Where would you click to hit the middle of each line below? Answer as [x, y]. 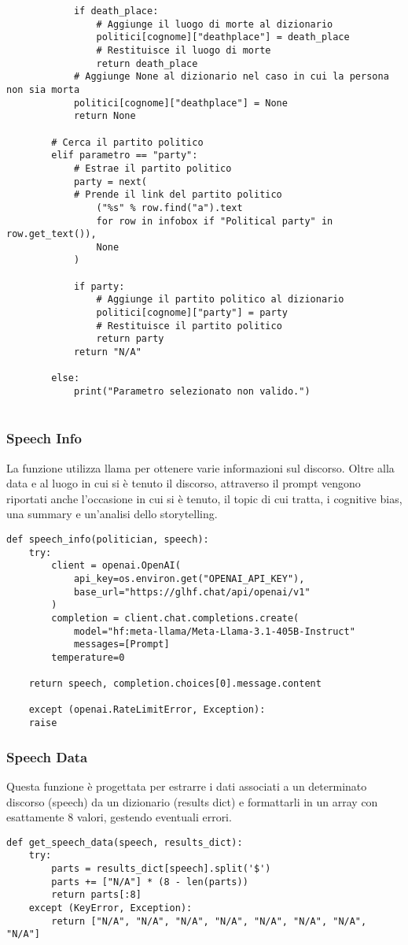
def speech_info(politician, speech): [108, 539]
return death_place [147, 63]
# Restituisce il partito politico [189, 326]
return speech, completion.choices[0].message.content [175, 684]
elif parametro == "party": [125, 156]
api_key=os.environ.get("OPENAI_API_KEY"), [189, 578]
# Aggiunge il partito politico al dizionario [220, 300]
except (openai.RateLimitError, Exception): [147, 710]
